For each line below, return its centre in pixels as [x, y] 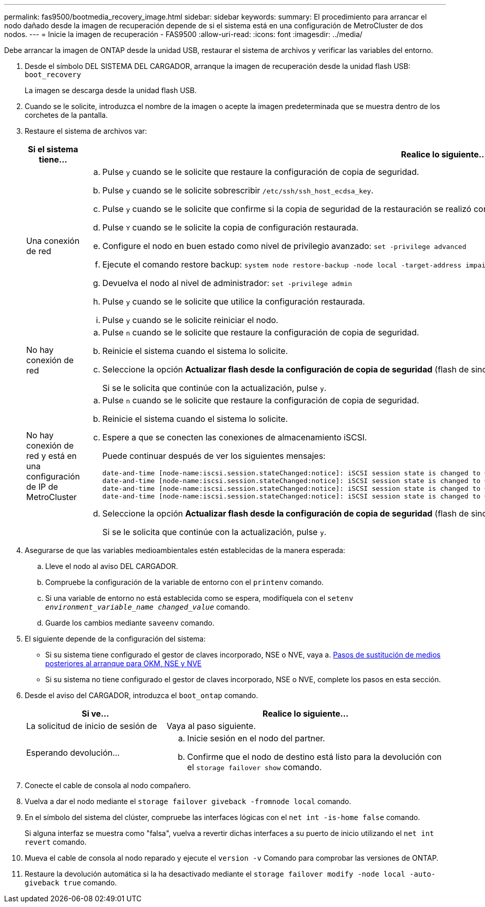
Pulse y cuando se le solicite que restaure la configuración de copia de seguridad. [261, 172]
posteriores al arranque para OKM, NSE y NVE [124, 663]
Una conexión [53, 241]
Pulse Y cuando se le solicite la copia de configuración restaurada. [230, 227]
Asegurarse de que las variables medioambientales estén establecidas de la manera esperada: [185, 550]
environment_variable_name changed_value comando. [148, 607]
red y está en [52, 456]
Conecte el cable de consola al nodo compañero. [108, 785]
